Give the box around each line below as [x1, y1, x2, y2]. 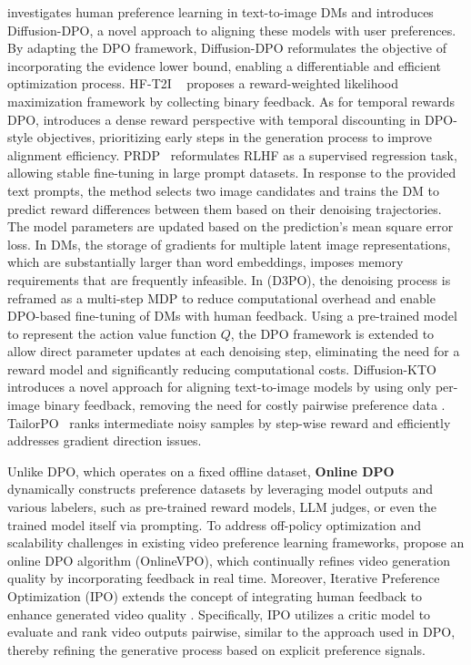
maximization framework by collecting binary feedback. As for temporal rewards [7, 91, 455, 110]
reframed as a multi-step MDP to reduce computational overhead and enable [7, 288, 436, 307]
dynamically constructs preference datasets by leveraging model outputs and [7, 479, 433, 498]
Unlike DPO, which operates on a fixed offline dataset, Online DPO [7, 461, 395, 480]
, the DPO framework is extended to [230, 323, 435, 343]
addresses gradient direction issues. [7, 431, 202, 450]
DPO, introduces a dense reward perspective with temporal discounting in [7, 109, 421, 128]
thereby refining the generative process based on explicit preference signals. [7, 639, 426, 659]
